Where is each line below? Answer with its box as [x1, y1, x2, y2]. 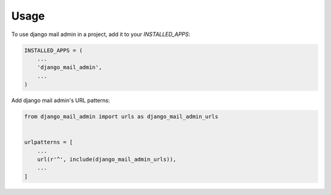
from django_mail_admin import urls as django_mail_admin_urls [24, 113, 219, 120]
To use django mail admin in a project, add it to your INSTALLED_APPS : [11, 31, 191, 38]
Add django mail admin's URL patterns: [11, 97, 110, 104]
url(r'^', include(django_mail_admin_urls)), [37, 156, 177, 163]
